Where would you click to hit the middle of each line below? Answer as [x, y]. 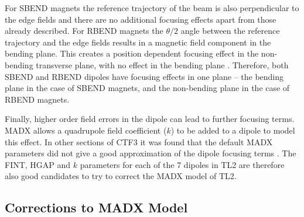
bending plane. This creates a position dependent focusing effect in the [132, 53]
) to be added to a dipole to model [233, 130]
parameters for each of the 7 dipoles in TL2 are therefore [182, 164]
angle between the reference [230, 31]
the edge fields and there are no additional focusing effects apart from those [141, 19]
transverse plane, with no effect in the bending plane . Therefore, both [162, 64]
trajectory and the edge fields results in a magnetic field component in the [138, 42]
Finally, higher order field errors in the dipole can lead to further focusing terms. [150, 119]
